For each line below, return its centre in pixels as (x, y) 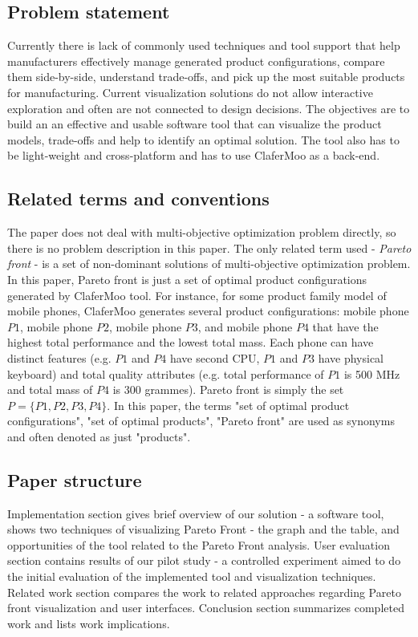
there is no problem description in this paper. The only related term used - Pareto (209, 247)
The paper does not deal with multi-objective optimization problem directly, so (202, 232)
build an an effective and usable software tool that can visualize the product (195, 124)
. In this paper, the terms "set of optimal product (228, 405)
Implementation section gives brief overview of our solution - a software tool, (196, 513)
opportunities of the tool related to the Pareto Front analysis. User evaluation (199, 544)
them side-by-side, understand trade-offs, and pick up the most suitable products (206, 77)
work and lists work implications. (89, 623)
